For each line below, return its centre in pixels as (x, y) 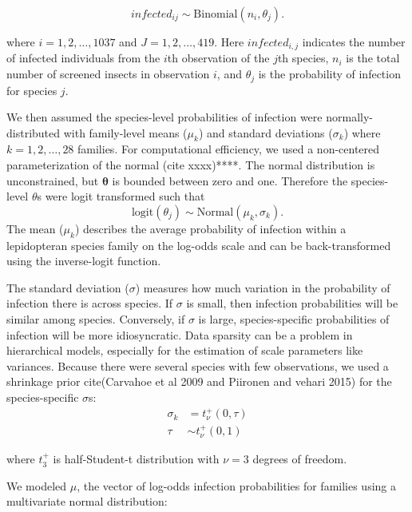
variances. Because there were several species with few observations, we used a (198, 365)
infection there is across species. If (90, 303)
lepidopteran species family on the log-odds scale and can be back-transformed (199, 245)
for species (32, 90)
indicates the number (354, 42)
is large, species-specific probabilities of (294, 319)
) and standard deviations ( (265, 132)
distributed (34, 132)
